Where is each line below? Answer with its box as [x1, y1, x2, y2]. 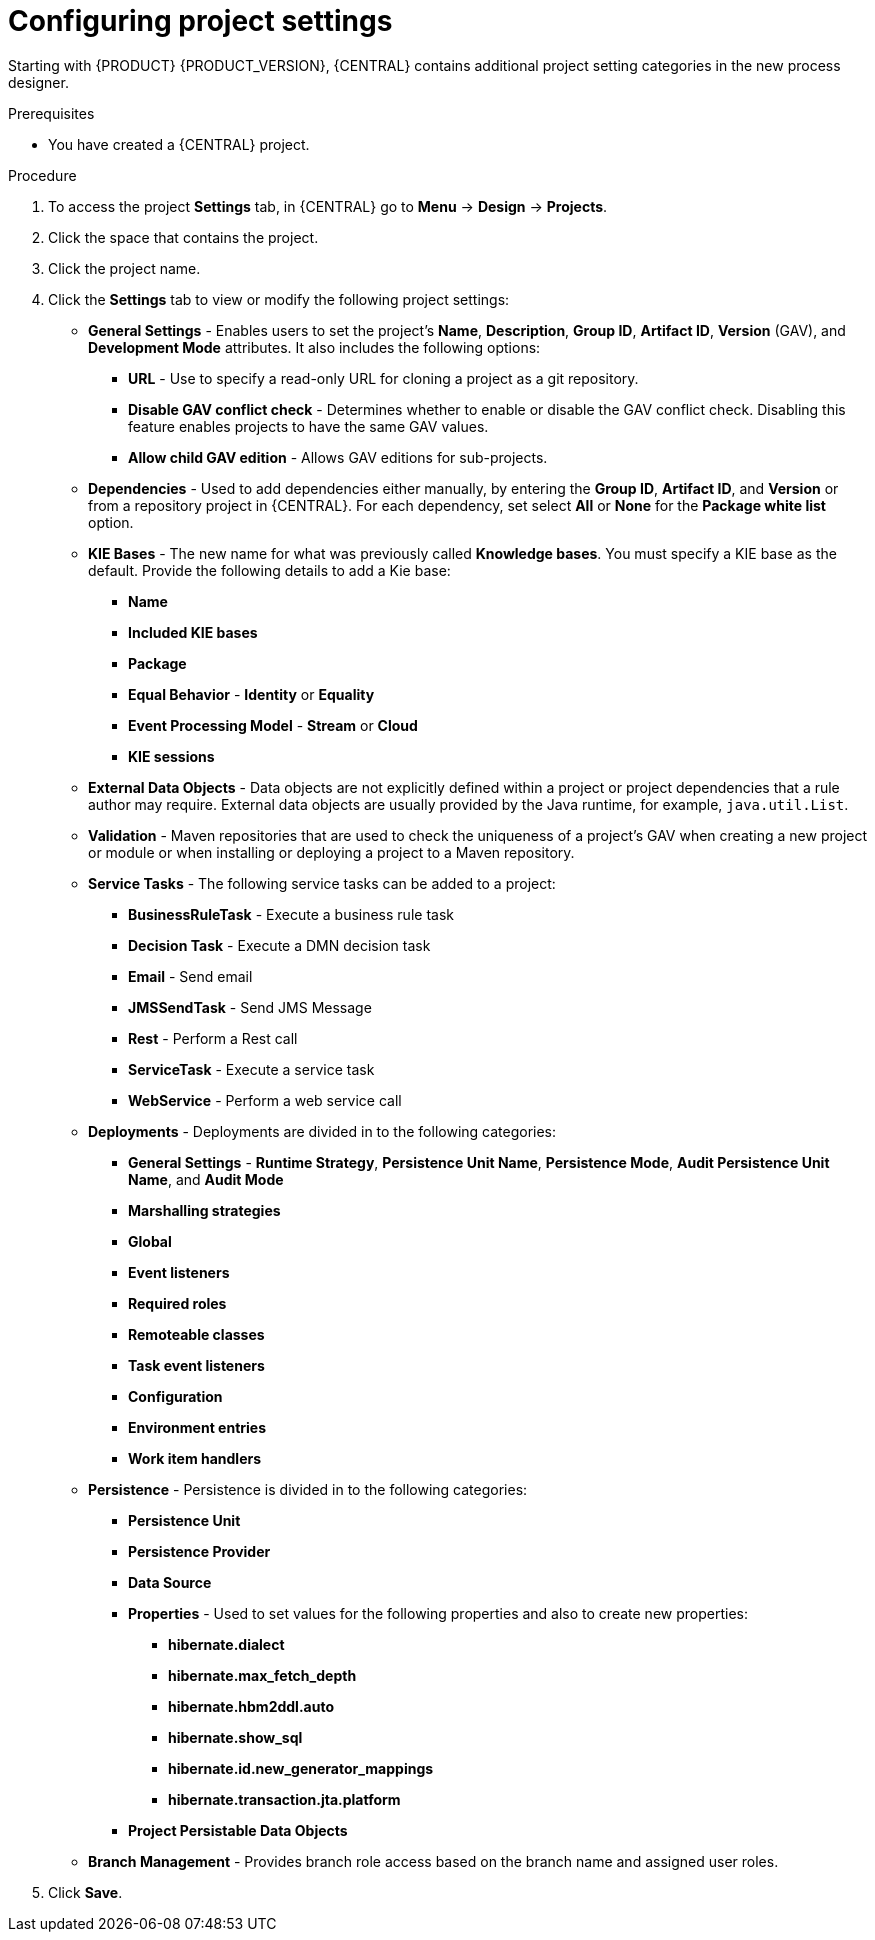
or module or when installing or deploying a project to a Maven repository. [88, 843, 575, 861]
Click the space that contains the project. [48, 228, 319, 246]
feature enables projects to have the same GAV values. [128, 417, 489, 435]
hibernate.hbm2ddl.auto [168, 1697, 335, 1715]
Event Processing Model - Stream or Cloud [128, 716, 418, 734]
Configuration [128, 1387, 223, 1405]
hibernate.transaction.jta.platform [168, 1790, 401, 1808]
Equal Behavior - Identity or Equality [128, 685, 375, 703]
